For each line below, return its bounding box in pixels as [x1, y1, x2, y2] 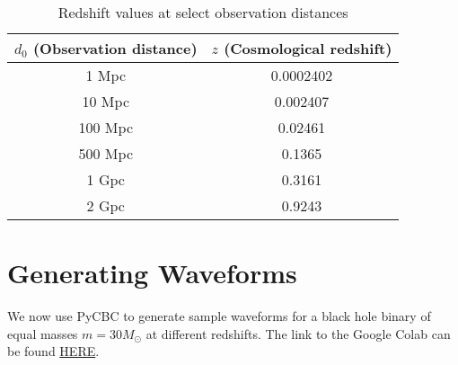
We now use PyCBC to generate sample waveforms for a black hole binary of [7, 307, 431, 325]
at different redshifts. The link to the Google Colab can [145, 324, 451, 343]
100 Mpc [78, 117, 133, 138]
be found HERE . [7, 342, 100, 361]
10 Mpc [82, 91, 129, 111]
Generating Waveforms [7, 254, 297, 291]
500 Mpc [78, 143, 133, 164]
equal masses [7, 324, 78, 343]
